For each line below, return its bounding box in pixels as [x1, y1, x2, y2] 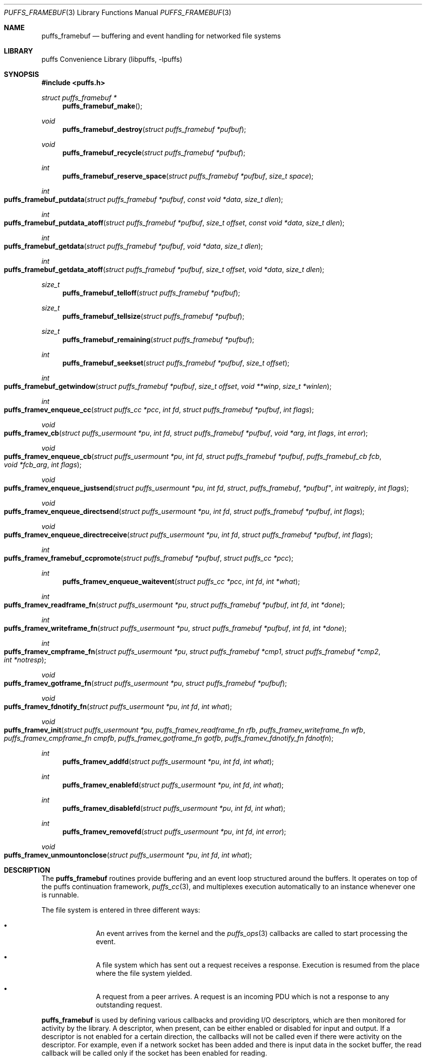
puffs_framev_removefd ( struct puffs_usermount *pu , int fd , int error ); [62, 827, 286, 836]
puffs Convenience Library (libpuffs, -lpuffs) [41, 55, 182, 63]
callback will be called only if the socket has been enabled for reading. [41, 1049, 267, 1057]
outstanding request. [96, 1001, 162, 1009]
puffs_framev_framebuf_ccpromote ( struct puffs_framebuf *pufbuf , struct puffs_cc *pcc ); [4, 554, 294, 562]
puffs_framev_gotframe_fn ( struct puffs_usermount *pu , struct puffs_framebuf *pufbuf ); [4, 679, 287, 687]
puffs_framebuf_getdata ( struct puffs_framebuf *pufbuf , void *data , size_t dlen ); [4, 242, 263, 250]
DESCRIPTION [4, 866, 51, 874]
